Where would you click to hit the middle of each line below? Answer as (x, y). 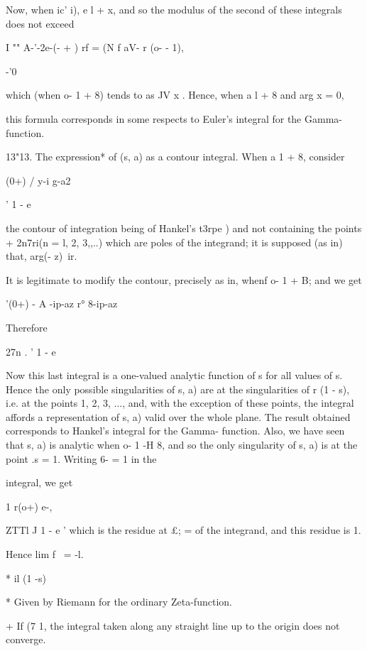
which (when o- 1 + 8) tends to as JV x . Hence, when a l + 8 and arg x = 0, (175, 95)
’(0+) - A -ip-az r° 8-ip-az (62, 303)
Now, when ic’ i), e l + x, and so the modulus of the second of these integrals (174, 9)
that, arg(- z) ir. (42, 256)
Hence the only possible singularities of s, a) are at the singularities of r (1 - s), (178, 389)
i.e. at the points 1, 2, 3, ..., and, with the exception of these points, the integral (180, 403)
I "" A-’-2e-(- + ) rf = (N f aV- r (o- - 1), (95, 47)
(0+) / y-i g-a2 (38, 180)
